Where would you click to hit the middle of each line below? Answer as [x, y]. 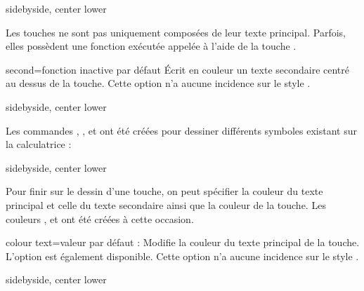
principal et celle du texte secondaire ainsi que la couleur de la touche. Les [166, 204]
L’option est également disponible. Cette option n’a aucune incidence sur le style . [182, 256]
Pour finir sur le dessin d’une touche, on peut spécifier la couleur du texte [164, 191]
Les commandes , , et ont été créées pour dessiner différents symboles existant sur [181, 130]
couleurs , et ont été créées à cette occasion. [100, 218]
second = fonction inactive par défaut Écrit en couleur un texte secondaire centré [178, 69]
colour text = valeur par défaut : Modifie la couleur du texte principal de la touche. [183, 242]
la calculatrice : [39, 144]
